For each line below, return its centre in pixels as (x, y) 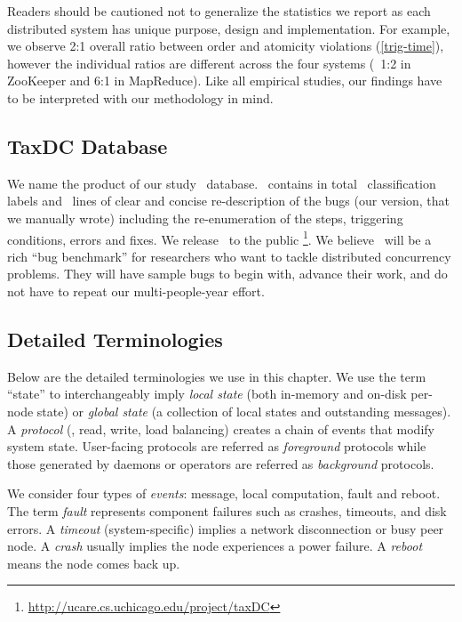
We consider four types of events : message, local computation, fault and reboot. (224, 493)
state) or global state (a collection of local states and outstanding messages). (244, 411)
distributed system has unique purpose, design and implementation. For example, (229, 28)
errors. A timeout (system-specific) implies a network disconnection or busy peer (226, 528)
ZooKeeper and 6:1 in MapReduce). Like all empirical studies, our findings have (225, 81)
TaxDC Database (88, 145)
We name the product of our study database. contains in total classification (222, 183)
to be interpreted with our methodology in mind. (140, 97)
